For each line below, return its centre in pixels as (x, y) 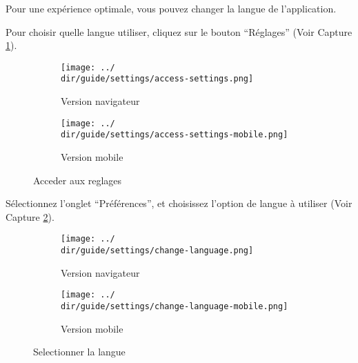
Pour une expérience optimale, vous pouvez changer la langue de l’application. (171, 8)
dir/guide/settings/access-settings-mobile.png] (175, 135)
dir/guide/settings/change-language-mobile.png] (175, 306)
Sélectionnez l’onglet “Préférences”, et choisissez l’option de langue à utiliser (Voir (179, 203)
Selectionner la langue (79, 352)
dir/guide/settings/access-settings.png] (157, 79)
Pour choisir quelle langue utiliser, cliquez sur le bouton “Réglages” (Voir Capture (179, 31)
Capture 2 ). (30, 216)
